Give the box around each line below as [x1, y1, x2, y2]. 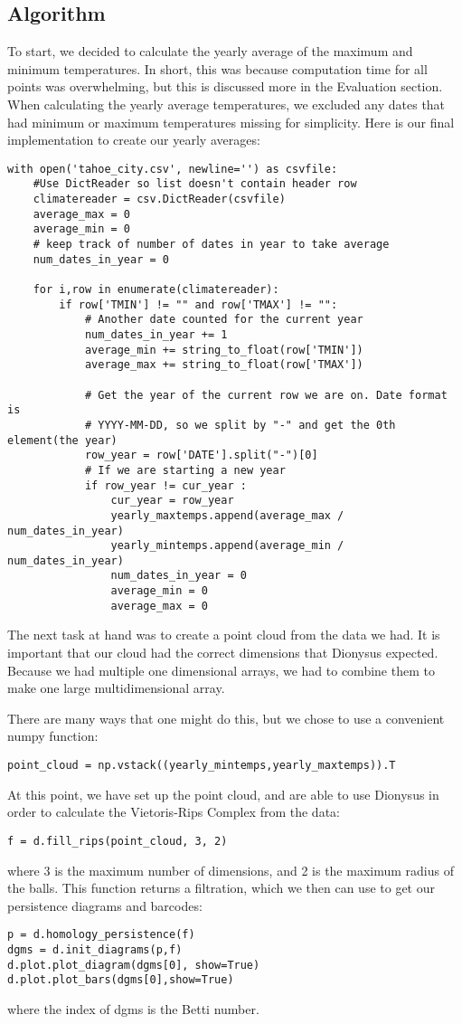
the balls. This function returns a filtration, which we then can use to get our [7, 878, 435, 897]
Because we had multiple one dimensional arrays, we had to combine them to [7, 660, 435, 679]
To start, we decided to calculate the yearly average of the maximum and [7, 42, 413, 61]
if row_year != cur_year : [84, 479, 247, 492]
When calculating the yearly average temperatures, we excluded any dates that [7, 94, 446, 113]
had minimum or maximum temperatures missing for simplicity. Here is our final [7, 112, 455, 131]
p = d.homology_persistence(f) [7, 928, 195, 942]
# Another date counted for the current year [84, 313, 363, 327]
